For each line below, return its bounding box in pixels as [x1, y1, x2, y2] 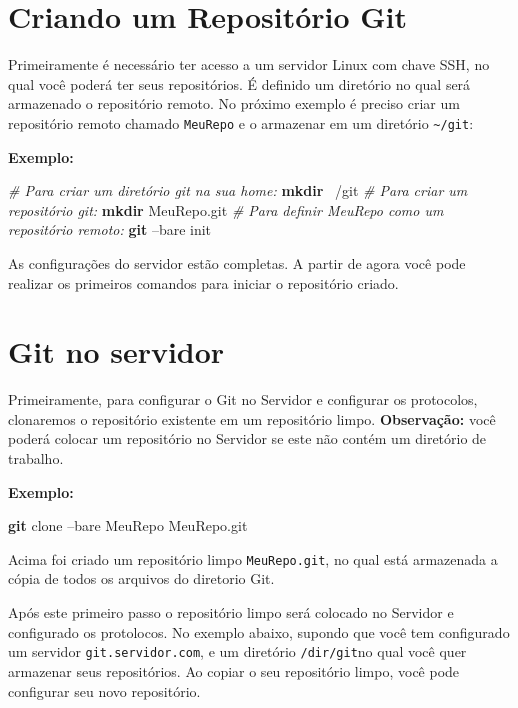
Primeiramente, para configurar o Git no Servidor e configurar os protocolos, [8, 389, 478, 410]
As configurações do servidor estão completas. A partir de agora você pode [8, 252, 466, 273]
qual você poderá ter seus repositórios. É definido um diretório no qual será [8, 73, 471, 94]
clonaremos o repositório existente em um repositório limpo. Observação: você [8, 408, 496, 429]
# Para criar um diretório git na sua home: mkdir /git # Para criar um [8, 180, 468, 201]
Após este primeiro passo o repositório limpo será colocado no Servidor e [8, 602, 454, 623]
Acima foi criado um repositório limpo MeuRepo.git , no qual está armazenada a [8, 548, 498, 569]
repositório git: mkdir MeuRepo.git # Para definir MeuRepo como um [8, 199, 444, 220]
